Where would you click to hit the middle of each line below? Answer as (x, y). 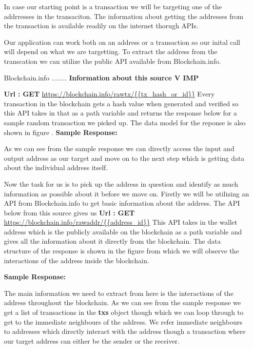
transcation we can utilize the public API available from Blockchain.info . (113, 61)
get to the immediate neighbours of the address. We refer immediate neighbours (123, 321)
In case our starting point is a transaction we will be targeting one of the (113, 6)
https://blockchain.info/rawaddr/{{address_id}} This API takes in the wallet (121, 222)
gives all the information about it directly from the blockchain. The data (112, 241)
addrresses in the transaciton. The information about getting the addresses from (124, 16)
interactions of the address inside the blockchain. (77, 260)
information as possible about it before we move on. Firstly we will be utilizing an (126, 193)
